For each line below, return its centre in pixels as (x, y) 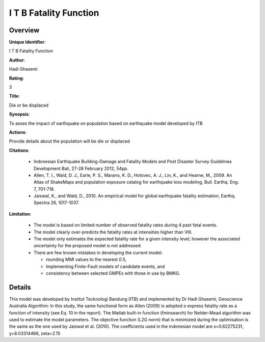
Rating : (16, 78)
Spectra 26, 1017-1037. (56, 203)
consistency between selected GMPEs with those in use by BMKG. (113, 273)
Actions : (18, 132)
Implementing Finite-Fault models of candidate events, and (106, 266)
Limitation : (20, 214)
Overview (24, 30)
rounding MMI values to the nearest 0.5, (86, 259)
